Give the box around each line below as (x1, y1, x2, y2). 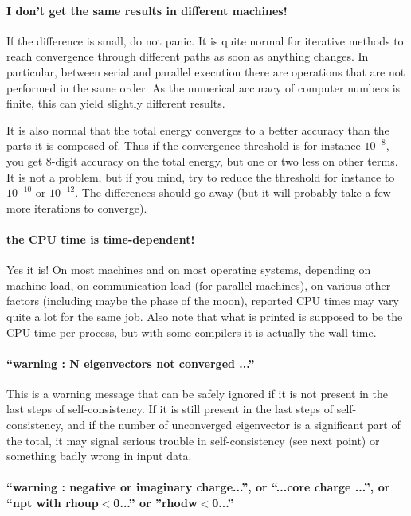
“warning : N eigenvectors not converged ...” (6, 354, 255, 371)
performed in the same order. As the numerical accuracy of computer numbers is (6, 79, 401, 96)
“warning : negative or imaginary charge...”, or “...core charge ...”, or (6, 479, 390, 495)
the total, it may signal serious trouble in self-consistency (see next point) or (6, 432, 380, 448)
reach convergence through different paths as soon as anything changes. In (6, 48, 369, 64)
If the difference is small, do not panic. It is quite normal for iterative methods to (6, 32, 404, 49)
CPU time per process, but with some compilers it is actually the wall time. (6, 323, 377, 340)
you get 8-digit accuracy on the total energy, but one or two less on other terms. (6, 152, 398, 169)
